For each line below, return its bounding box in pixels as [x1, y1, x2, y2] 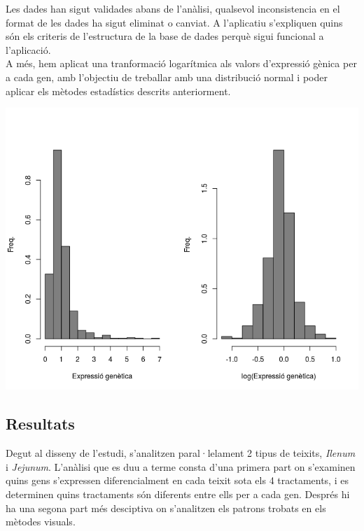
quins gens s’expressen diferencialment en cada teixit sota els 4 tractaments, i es [6, 473, 349, 488]
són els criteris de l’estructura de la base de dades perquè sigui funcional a [6, 29, 324, 43]
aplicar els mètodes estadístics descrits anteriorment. [6, 83, 231, 98]
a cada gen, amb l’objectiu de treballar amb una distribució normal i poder [6, 69, 328, 84]
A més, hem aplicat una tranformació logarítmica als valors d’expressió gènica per [6, 56, 357, 71]
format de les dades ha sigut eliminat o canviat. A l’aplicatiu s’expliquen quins [6, 15, 343, 29]
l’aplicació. [6, 42, 51, 57]
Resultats [6, 413, 75, 434]
